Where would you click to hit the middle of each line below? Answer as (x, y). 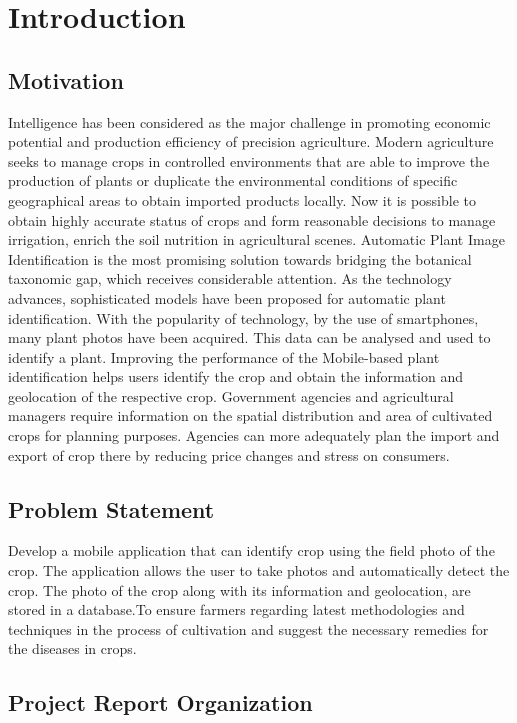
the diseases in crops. (72, 648)
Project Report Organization (160, 702)
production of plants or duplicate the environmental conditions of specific (233, 180)
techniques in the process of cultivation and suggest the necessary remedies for (248, 628)
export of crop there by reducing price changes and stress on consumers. (229, 454)
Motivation (66, 79)
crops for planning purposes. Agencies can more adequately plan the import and (254, 435)
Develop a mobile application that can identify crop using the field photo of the (251, 550)
